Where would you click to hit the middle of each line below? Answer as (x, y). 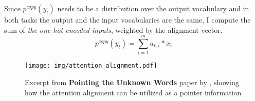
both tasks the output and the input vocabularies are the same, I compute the (128, 19)
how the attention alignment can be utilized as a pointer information (133, 92)
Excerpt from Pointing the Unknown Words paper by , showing (132, 82)
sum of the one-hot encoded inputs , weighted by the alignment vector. (113, 29)
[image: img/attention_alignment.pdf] (91, 66)
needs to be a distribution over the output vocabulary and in (153, 8)
